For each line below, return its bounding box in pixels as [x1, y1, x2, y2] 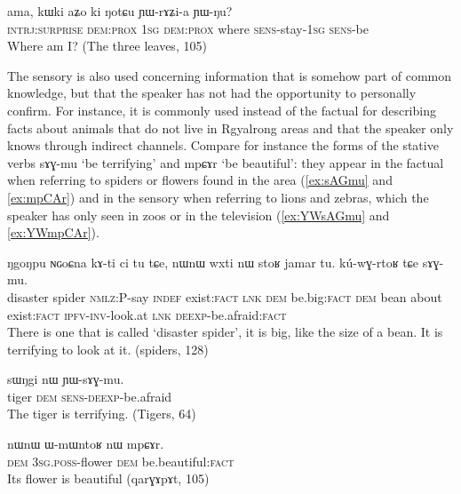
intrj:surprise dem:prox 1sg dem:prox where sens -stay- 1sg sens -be [7, 19, 370, 37]
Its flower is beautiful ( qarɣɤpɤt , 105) [7, 469, 210, 488]
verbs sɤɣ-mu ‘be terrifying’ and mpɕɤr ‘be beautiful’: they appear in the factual [7, 153, 444, 171]
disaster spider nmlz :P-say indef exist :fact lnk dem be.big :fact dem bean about [7, 287, 442, 306]
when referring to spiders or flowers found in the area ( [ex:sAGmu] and [7, 171, 393, 189]
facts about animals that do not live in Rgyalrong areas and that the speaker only [7, 118, 454, 137]
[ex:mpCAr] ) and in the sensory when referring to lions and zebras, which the [7, 187, 429, 206]
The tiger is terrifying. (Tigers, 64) [7, 404, 196, 423]
